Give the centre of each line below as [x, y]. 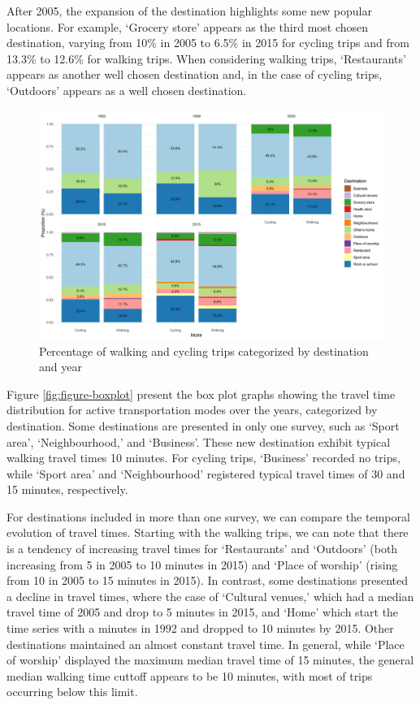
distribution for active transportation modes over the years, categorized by [192, 410]
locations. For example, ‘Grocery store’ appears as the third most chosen [188, 26]
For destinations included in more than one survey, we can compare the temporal [208, 516]
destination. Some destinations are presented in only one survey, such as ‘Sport [203, 425]
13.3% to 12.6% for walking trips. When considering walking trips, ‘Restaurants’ [206, 58]
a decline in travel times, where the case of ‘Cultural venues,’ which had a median [210, 596]
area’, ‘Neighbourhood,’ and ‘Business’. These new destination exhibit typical [199, 441]
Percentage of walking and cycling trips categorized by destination [204, 350]
